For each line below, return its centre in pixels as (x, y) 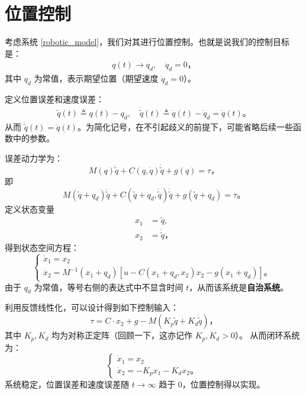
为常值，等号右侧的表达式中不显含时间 (109, 287)
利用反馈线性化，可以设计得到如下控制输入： (92, 307)
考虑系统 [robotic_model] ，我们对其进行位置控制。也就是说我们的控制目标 (147, 42)
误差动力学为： (34, 158)
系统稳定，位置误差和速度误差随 (67, 384)
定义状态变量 (30, 209)
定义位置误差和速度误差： (54, 98)
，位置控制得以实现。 (223, 384)
